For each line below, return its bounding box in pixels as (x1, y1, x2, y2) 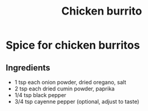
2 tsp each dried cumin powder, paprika (14, 85, 115, 92)
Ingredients (5, 62, 51, 73)
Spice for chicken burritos (5, 38, 141, 52)
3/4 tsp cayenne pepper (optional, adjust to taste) (14, 98, 139, 105)
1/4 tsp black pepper (14, 92, 66, 98)
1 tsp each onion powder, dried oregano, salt (14, 79, 126, 86)
